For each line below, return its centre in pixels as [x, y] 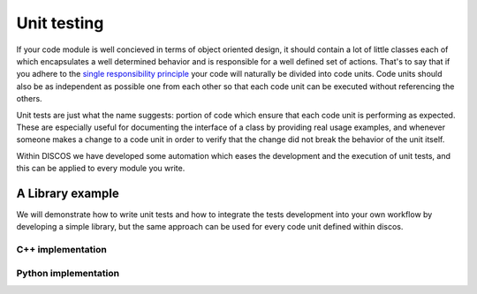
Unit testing [60, 23]
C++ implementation [62, 250]
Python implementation [68, 273]
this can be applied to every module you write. [101, 169]
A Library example [68, 193]
